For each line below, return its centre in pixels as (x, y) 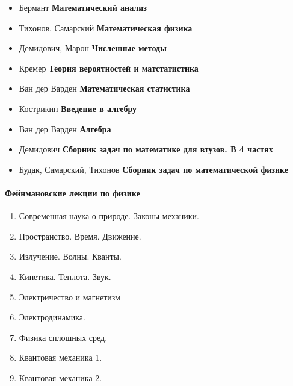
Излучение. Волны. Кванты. (70, 256)
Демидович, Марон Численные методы (93, 48)
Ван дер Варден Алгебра (65, 129)
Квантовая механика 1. (60, 357)
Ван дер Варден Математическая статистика (104, 88)
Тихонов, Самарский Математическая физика (106, 27)
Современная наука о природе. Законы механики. (109, 216)
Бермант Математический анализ (83, 7)
